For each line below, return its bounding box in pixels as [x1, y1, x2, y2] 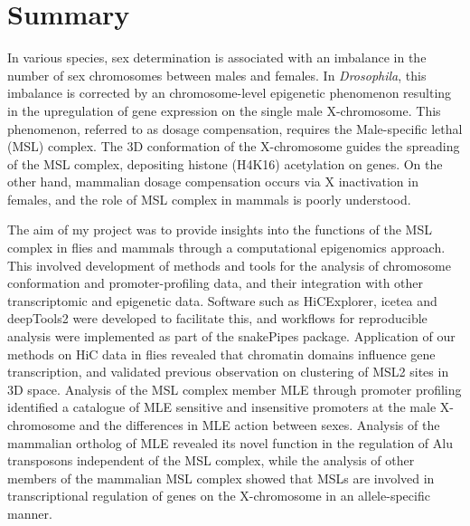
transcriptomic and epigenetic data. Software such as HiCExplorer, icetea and [7, 291, 437, 310]
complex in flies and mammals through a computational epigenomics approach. [7, 238, 446, 257]
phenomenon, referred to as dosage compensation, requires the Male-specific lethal [7, 119, 463, 138]
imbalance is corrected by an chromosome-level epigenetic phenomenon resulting [7, 83, 452, 102]
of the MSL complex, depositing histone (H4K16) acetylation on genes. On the [7, 154, 443, 173]
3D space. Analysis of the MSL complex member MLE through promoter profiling [7, 379, 462, 398]
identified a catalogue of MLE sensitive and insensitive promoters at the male [7, 397, 437, 416]
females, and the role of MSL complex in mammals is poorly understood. [7, 189, 411, 208]
